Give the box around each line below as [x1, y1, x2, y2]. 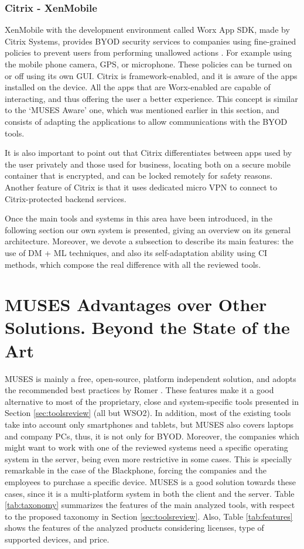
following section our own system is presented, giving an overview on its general [5, 223, 291, 236]
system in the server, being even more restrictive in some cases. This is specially [5, 452, 292, 465]
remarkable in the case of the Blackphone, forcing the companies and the [5, 464, 267, 476]
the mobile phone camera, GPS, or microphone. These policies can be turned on [5, 58, 292, 70]
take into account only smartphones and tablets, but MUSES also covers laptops [5, 418, 294, 430]
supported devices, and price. [5, 533, 110, 545]
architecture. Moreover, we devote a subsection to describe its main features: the [5, 235, 293, 247]
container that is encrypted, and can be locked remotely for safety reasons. [5, 169, 273, 182]
